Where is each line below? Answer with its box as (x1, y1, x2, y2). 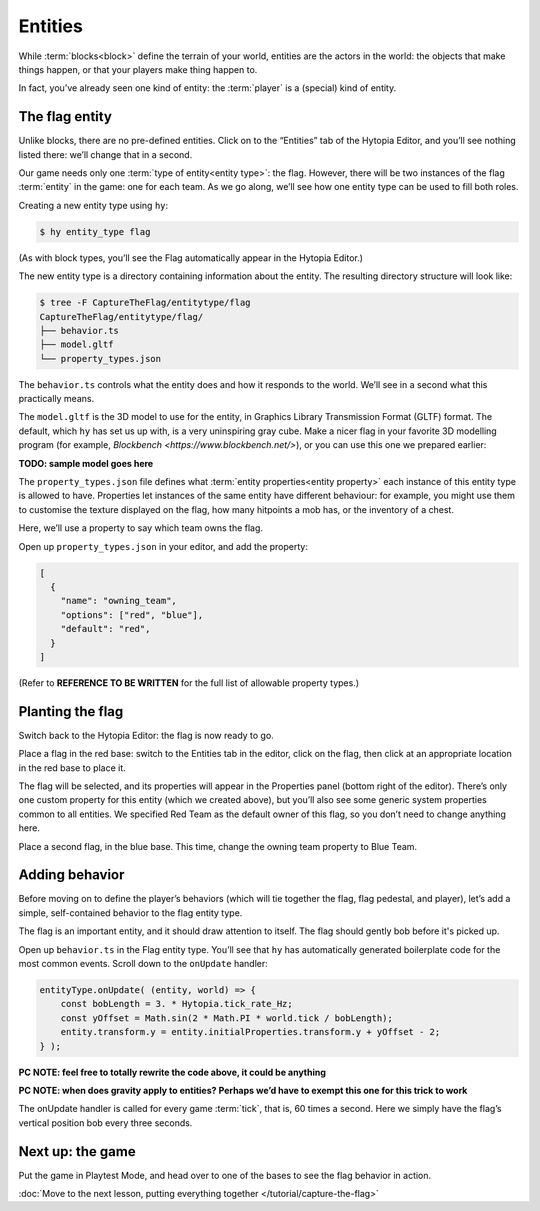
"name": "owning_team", (60, 595, 177, 607)
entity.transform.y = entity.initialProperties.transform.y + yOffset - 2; (60, 1026, 441, 1038)
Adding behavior (18, 866, 125, 884)
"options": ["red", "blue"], (60, 609, 204, 620)
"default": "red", (60, 623, 151, 635)
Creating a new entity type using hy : (18, 199, 169, 211)
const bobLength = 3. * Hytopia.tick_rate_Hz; (60, 998, 294, 1010)
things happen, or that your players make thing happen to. (18, 63, 258, 75)
